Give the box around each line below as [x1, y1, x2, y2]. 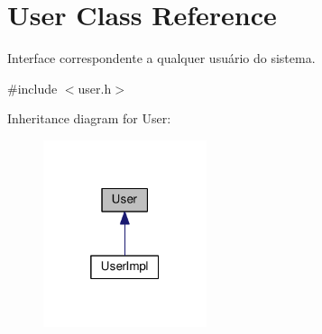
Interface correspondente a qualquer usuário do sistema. [7, 49, 316, 68]
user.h [78, 78, 112, 97]
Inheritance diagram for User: [7, 109, 171, 128]
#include [7, 78, 58, 97]
